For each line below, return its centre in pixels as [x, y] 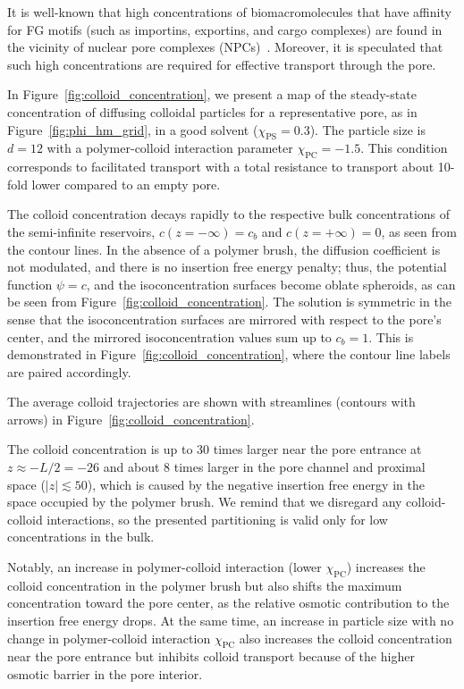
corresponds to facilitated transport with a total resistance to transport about [221, 167]
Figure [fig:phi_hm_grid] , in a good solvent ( [133, 129]
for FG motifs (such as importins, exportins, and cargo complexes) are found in [225, 29]
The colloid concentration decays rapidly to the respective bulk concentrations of [229, 214]
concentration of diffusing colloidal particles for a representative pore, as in [212, 111]
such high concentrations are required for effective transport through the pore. [222, 64]
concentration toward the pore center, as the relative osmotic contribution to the [228, 603]
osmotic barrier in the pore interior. [105, 674]
